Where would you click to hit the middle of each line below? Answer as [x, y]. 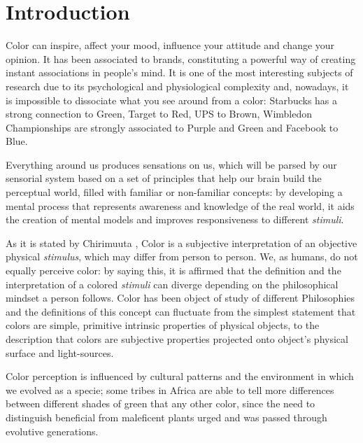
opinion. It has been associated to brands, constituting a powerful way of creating [181, 58]
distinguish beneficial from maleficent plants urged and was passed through [166, 417]
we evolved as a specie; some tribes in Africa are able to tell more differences [170, 389]
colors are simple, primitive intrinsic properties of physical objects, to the [163, 325]
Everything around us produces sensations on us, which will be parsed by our [171, 164]
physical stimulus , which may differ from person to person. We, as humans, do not [182, 256]
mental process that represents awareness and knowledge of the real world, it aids [180, 205]
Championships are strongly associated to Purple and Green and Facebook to [172, 127]
